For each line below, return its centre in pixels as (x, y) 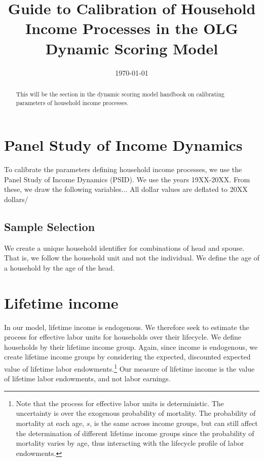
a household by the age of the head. (60, 267)
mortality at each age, (50, 423)
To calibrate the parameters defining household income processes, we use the (123, 169)
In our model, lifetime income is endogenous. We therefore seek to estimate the (127, 327)
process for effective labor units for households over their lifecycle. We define (123, 337)
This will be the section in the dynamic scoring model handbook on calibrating (120, 94)
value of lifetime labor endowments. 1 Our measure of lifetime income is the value (129, 368)
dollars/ (16, 199)
